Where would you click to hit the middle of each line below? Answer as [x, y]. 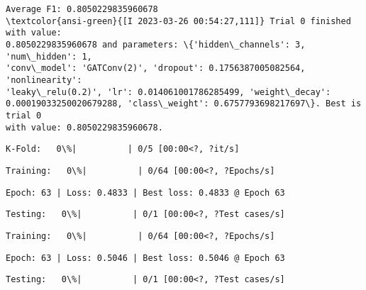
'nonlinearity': [44, 80]
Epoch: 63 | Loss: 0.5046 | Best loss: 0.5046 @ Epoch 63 [145, 258]
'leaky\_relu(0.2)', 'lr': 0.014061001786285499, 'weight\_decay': [168, 92]
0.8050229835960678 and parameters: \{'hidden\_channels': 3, [156, 44]
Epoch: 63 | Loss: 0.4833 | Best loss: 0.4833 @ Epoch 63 [145, 193]
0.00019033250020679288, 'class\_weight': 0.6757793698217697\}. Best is [184, 104]
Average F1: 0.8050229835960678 [82, 9]
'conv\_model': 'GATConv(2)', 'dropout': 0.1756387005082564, [156, 68]
